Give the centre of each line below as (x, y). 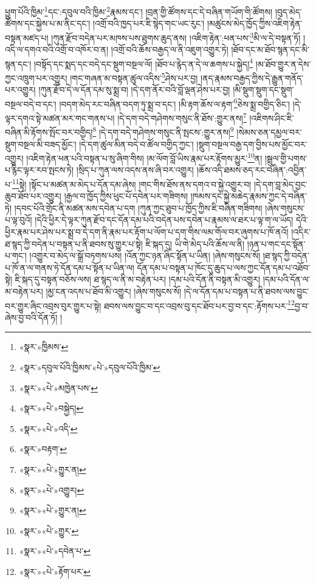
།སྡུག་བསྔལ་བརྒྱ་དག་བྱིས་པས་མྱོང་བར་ (252, 144)
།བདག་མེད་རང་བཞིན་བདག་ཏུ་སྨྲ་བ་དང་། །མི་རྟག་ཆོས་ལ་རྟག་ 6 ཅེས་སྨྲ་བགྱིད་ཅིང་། (175, 103)
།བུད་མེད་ (288, 11)
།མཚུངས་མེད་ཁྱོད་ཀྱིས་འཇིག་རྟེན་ (255, 23)
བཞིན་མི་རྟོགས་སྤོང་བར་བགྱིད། (49, 132)
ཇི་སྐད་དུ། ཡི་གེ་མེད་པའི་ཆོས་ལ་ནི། (195, 243)
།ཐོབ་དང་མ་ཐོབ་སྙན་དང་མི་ (270, 50)
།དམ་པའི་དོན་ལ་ (287, 279)
